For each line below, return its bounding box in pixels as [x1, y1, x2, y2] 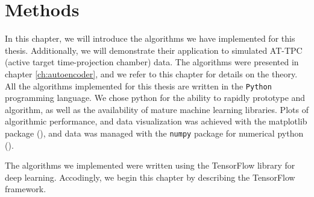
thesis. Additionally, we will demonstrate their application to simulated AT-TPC [5, 44, 303, 56]
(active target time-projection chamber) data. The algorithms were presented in [5, 56, 299, 68]
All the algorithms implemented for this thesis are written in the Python [5, 79, 272, 92]
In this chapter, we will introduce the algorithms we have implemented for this [5, 32, 295, 45]
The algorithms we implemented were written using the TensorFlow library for [5, 159, 295, 172]
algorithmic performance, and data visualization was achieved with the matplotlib [5, 115, 307, 128]
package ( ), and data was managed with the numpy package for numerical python [5, 126, 304, 139]
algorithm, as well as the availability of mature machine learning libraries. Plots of [5, 103, 309, 115]
